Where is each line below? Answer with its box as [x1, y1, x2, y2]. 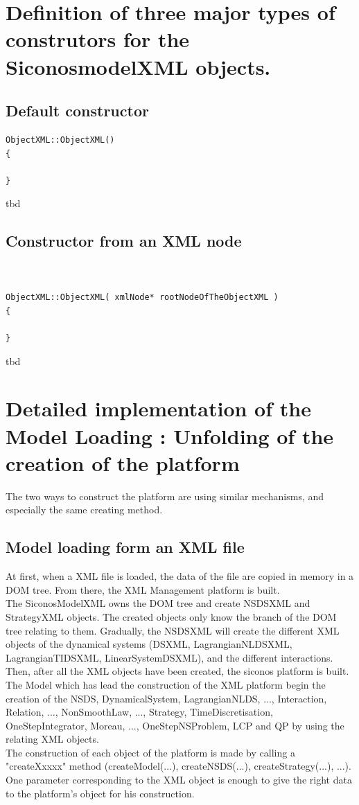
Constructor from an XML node [6, 230, 242, 251]
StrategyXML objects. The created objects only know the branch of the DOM [6, 609, 337, 623]
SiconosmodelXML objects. [6, 52, 271, 80]
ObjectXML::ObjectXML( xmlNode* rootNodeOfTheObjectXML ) [6, 292, 279, 303]
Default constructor [6, 100, 149, 121]
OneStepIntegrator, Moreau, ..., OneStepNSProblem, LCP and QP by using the [6, 718, 344, 732]
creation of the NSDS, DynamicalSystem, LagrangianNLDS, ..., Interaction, [6, 691, 327, 705]
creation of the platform [6, 448, 240, 477]
